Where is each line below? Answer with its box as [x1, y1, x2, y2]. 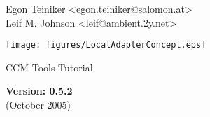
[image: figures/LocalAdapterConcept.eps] [6, 40, 206, 50]
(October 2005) [6, 97, 71, 112]
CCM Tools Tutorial [6, 60, 93, 74]
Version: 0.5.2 [6, 83, 73, 98]
